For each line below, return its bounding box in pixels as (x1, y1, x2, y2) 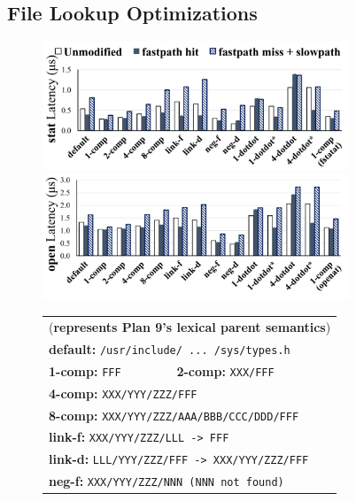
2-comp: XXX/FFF (176, 361, 275, 380)
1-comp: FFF (49, 361, 121, 380)
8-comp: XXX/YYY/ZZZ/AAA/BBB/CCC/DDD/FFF (49, 405, 299, 424)
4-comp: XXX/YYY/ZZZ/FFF (49, 383, 197, 402)
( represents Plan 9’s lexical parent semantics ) (49, 318, 331, 335)
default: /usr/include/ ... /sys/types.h (49, 339, 290, 358)
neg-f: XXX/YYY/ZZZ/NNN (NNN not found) (49, 472, 284, 490)
